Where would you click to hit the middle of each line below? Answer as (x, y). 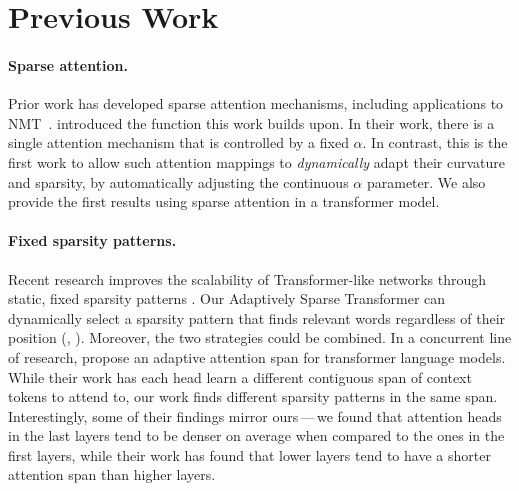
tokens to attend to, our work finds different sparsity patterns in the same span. (253, 396)
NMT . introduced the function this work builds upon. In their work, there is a (251, 122)
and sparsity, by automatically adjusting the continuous (178, 181)
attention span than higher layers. (112, 474)
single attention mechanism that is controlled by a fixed (178, 142)
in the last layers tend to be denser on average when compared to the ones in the (256, 435)
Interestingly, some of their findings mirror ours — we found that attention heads (255, 415)
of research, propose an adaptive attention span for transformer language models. (257, 356)
